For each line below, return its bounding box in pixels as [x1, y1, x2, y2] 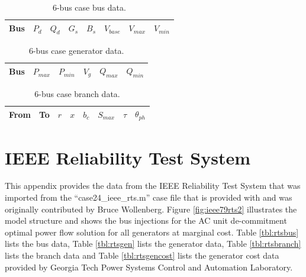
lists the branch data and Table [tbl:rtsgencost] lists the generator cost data [5, 249, 279, 262]
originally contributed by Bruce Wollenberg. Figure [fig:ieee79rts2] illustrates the [5, 202, 297, 215]
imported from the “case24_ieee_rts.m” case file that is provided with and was [5, 191, 292, 204]
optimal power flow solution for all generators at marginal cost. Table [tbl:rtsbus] [5, 226, 299, 238]
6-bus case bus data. [52, 1, 126, 13]
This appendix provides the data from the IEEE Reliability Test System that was [5, 179, 301, 192]
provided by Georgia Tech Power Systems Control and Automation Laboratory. [5, 260, 293, 273]
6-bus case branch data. [34, 87, 120, 99]
